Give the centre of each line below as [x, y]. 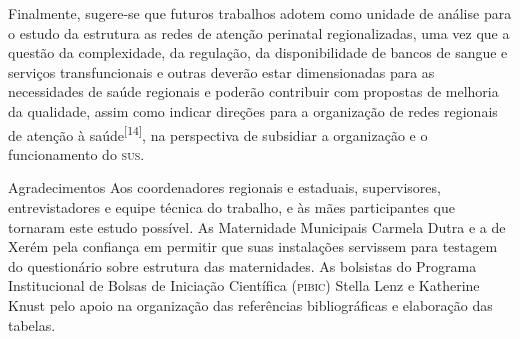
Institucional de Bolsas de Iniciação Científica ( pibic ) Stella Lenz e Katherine [244, 285]
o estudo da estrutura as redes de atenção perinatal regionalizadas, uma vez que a [259, 32]
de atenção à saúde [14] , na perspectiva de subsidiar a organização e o [218, 133]
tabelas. [32, 324]
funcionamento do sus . [76, 153]
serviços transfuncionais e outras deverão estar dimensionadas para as [221, 71]
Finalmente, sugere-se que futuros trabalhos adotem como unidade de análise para [260, 13]
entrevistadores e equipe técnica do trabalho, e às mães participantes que [231, 207]
